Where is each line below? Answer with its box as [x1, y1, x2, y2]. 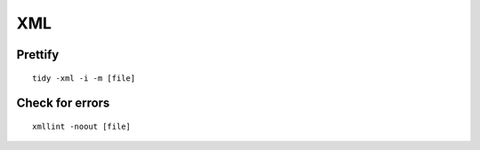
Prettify [16, 47, 60, 62]
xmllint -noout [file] [32, 121, 132, 131]
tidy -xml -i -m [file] [32, 73, 136, 83]
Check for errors [16, 96, 110, 111]
